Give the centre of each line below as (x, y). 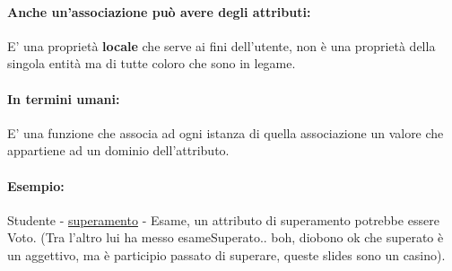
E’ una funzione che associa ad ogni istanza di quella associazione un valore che (226, 132)
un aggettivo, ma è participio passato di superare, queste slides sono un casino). (226, 254)
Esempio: (36, 185)
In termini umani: (64, 98)
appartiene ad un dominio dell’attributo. (118, 150)
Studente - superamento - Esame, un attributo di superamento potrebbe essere (223, 219)
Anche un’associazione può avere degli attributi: (159, 11)
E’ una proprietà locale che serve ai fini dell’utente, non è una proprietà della (222, 45)
